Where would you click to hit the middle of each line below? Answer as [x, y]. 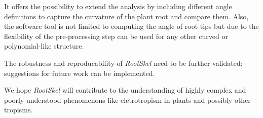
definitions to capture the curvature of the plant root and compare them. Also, [126, 16]
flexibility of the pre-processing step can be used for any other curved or [116, 36]
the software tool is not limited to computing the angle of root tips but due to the [131, 26]
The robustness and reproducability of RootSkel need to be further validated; [123, 63]
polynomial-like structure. [44, 46]
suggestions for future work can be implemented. [80, 73]
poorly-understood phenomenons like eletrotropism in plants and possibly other [127, 100]
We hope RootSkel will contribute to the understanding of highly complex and [125, 90]
